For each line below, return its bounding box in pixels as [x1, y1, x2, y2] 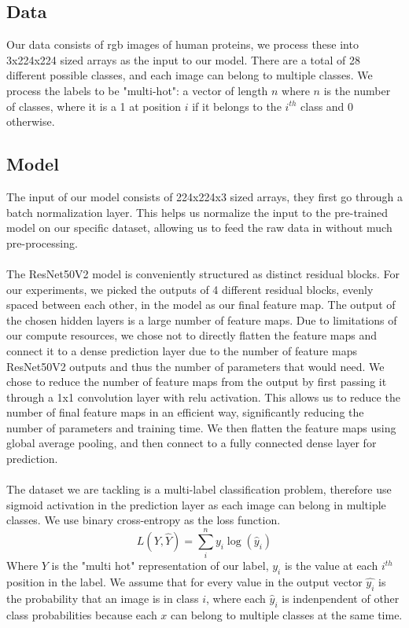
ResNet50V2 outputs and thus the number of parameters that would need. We [6, 358, 385, 374]
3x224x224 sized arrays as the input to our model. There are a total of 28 [6, 51, 360, 68]
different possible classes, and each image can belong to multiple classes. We [6, 67, 373, 83]
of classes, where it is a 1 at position [6, 97, 182, 114]
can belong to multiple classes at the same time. [171, 606, 403, 622]
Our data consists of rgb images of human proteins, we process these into [6, 36, 359, 53]
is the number [323, 82, 391, 98]
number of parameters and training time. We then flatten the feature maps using [6, 419, 396, 435]
